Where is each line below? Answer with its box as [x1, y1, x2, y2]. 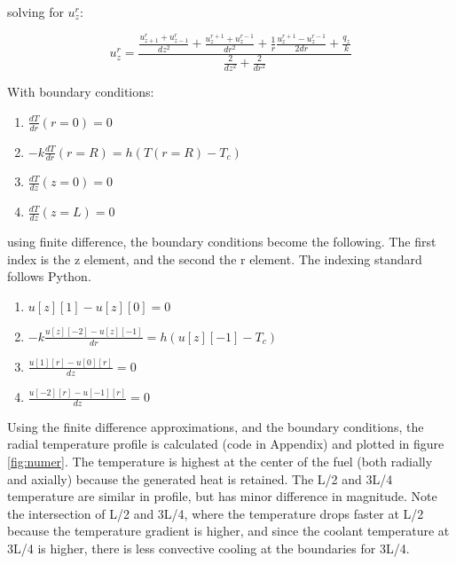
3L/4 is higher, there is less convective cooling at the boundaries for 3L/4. [7, 539, 410, 557]
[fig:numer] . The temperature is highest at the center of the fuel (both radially [7, 452, 433, 471]
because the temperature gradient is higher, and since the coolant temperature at [7, 521, 450, 540]
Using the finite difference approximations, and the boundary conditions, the [7, 417, 424, 435]
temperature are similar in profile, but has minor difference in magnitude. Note [7, 487, 437, 505]
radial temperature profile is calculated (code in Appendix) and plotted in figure [7, 435, 444, 453]
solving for [7, 3, 64, 20]
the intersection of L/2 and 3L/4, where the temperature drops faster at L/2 [7, 504, 424, 522]
